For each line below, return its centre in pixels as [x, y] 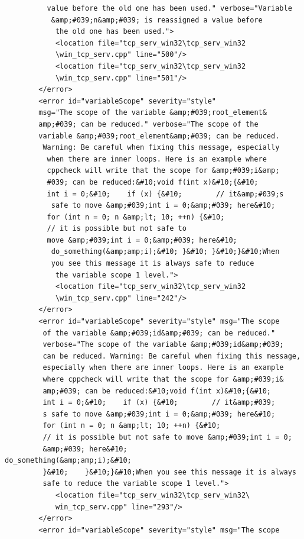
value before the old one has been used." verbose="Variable [169, 8]
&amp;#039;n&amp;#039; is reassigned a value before [157, 20]
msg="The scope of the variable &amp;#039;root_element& [153, 113]
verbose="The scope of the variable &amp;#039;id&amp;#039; [163, 345]
